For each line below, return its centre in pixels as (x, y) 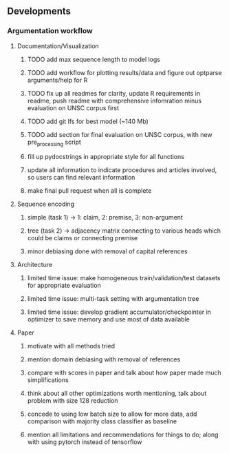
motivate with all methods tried (71, 346)
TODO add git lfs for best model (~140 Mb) (88, 121)
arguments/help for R (57, 80)
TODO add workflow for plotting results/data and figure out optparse (124, 72)
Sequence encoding (45, 204)
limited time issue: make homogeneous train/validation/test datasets (124, 278)
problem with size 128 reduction (73, 401)
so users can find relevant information (81, 178)
